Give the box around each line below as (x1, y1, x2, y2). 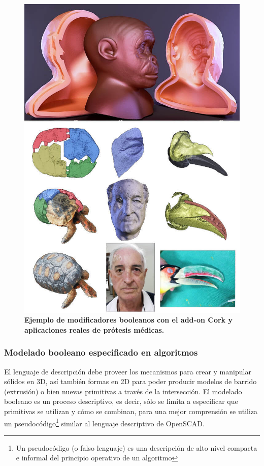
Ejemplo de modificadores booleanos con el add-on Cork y (24, 314, 233, 325)
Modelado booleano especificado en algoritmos (4, 346, 198, 359)
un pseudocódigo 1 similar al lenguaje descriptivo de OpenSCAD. (4, 416, 205, 428)
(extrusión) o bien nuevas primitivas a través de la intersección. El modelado (4, 386, 242, 396)
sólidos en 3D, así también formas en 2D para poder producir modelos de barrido (4, 376, 257, 387)
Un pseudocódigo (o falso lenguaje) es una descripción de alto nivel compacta (16, 442, 257, 453)
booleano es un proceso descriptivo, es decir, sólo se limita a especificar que (4, 396, 238, 406)
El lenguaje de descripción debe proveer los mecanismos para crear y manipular (4, 366, 251, 376)
